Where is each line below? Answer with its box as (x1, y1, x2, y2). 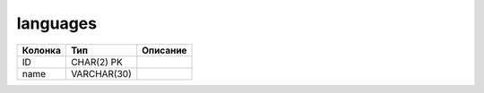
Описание (142, 44, 187, 56)
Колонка (22, 44, 62, 56)
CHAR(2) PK (70, 55, 123, 68)
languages (16, 13, 98, 33)
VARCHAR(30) (70, 67, 132, 80)
